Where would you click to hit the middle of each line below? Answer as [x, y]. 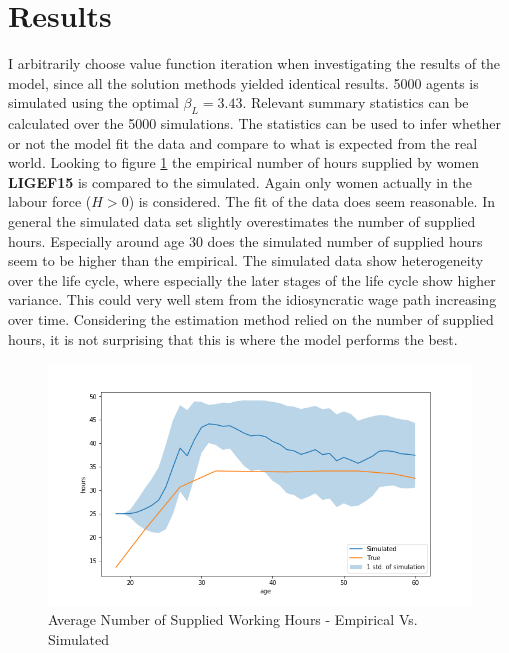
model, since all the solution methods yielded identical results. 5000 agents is [243, 82]
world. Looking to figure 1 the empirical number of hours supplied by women [244, 162]
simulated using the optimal [93, 102]
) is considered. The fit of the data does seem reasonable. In [311, 201]
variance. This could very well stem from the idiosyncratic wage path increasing [252, 299]
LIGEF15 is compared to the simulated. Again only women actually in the [240, 181]
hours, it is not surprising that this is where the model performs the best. [233, 338]
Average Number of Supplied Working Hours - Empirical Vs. [233, 619]
